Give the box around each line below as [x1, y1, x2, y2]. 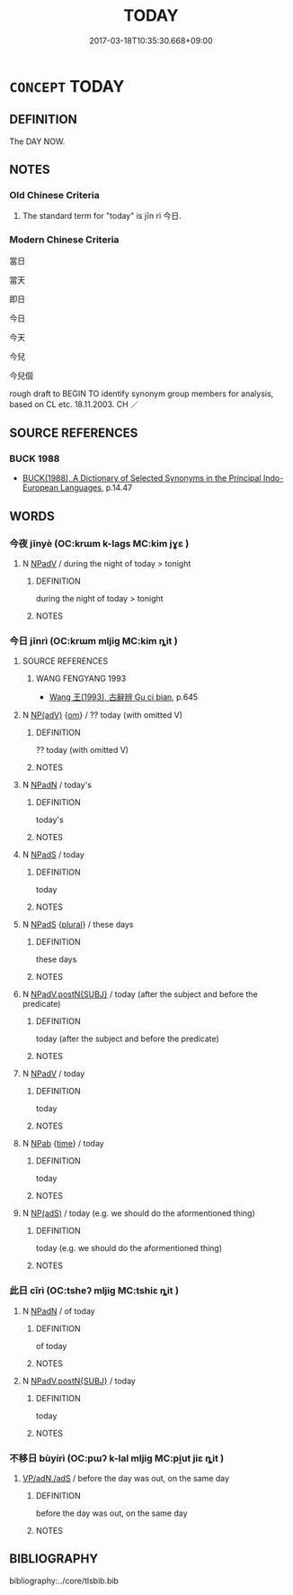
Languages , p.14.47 [59, 483, 133, 494]
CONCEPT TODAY [9, 76, 125, 96]
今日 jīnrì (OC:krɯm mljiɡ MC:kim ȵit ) [9, 635, 178, 648]
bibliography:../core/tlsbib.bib [9, 1575, 120, 1586]
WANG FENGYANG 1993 [35, 673, 127, 684]
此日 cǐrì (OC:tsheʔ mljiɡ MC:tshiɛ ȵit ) [9, 1284, 180, 1297]
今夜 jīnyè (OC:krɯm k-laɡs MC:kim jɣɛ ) [9, 537, 190, 549]
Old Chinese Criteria [9, 189, 101, 202]
